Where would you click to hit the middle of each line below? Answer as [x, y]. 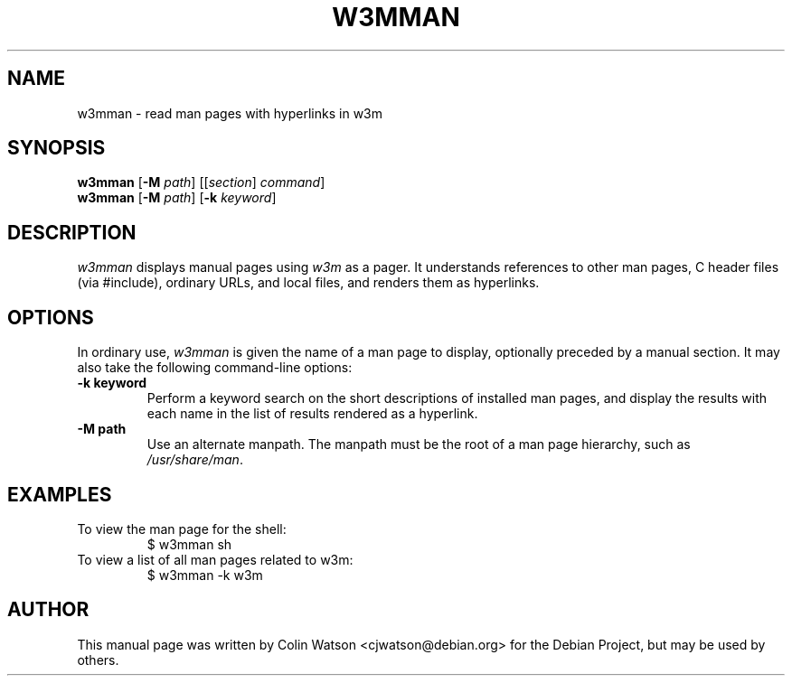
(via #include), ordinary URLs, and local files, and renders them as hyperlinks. [308, 283]
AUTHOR [48, 610]
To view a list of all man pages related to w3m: [215, 559]
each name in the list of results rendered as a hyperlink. [312, 414]
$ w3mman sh [189, 544]
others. [98, 660]
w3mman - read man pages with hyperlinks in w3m [230, 113]
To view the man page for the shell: [182, 529]
